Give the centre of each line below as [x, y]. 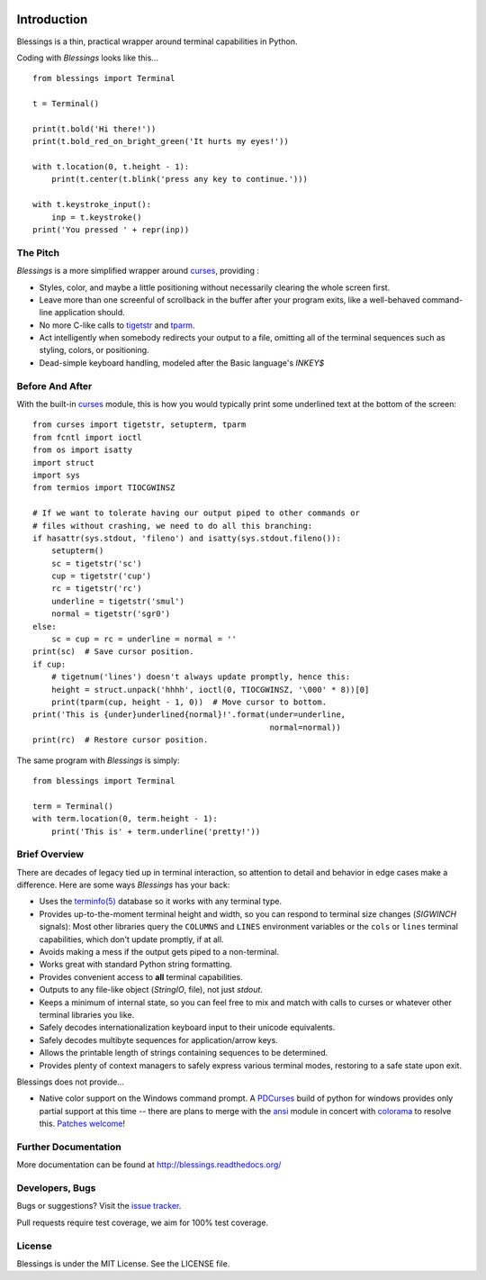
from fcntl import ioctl [87, 437]
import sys [57, 475]
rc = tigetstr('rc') [96, 589]
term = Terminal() [73, 806]
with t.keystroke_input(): [92, 204]
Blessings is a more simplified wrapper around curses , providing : [138, 271]
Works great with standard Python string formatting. [136, 965]
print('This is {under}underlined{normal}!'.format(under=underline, [189, 715]
